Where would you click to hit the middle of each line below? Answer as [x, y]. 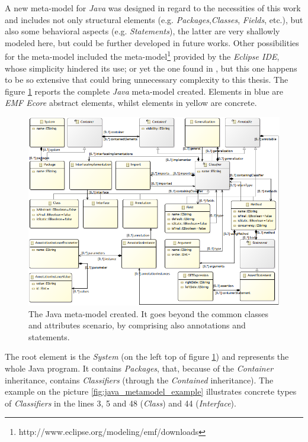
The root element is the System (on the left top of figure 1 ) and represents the [147, 356]
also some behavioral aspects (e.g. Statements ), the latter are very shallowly [142, 31]
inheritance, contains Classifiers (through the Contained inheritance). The [139, 380]
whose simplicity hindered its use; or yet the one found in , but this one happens [151, 68]
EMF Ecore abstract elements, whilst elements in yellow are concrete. [131, 103]
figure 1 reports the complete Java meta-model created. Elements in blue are [144, 91]
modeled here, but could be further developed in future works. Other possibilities [152, 42]
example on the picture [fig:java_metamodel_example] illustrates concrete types [151, 391]
